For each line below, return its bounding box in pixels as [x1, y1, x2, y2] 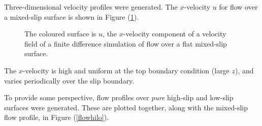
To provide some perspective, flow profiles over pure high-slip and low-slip [4, 92, 234, 103]
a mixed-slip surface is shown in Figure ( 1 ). [4, 11, 139, 22]
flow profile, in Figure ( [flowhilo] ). [4, 112, 109, 122]
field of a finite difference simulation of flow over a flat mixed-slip [24, 38, 227, 49]
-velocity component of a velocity [123, 28, 226, 39]
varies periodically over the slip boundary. [4, 75, 135, 86]
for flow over [219, 2, 258, 12]
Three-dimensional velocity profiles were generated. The [4, 2, 178, 12]
